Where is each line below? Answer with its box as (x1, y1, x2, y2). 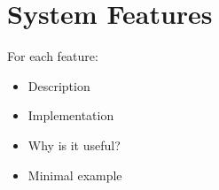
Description (27, 76, 90, 95)
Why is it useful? (27, 135, 121, 154)
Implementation (27, 106, 114, 125)
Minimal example (27, 165, 122, 184)
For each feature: (7, 47, 98, 65)
